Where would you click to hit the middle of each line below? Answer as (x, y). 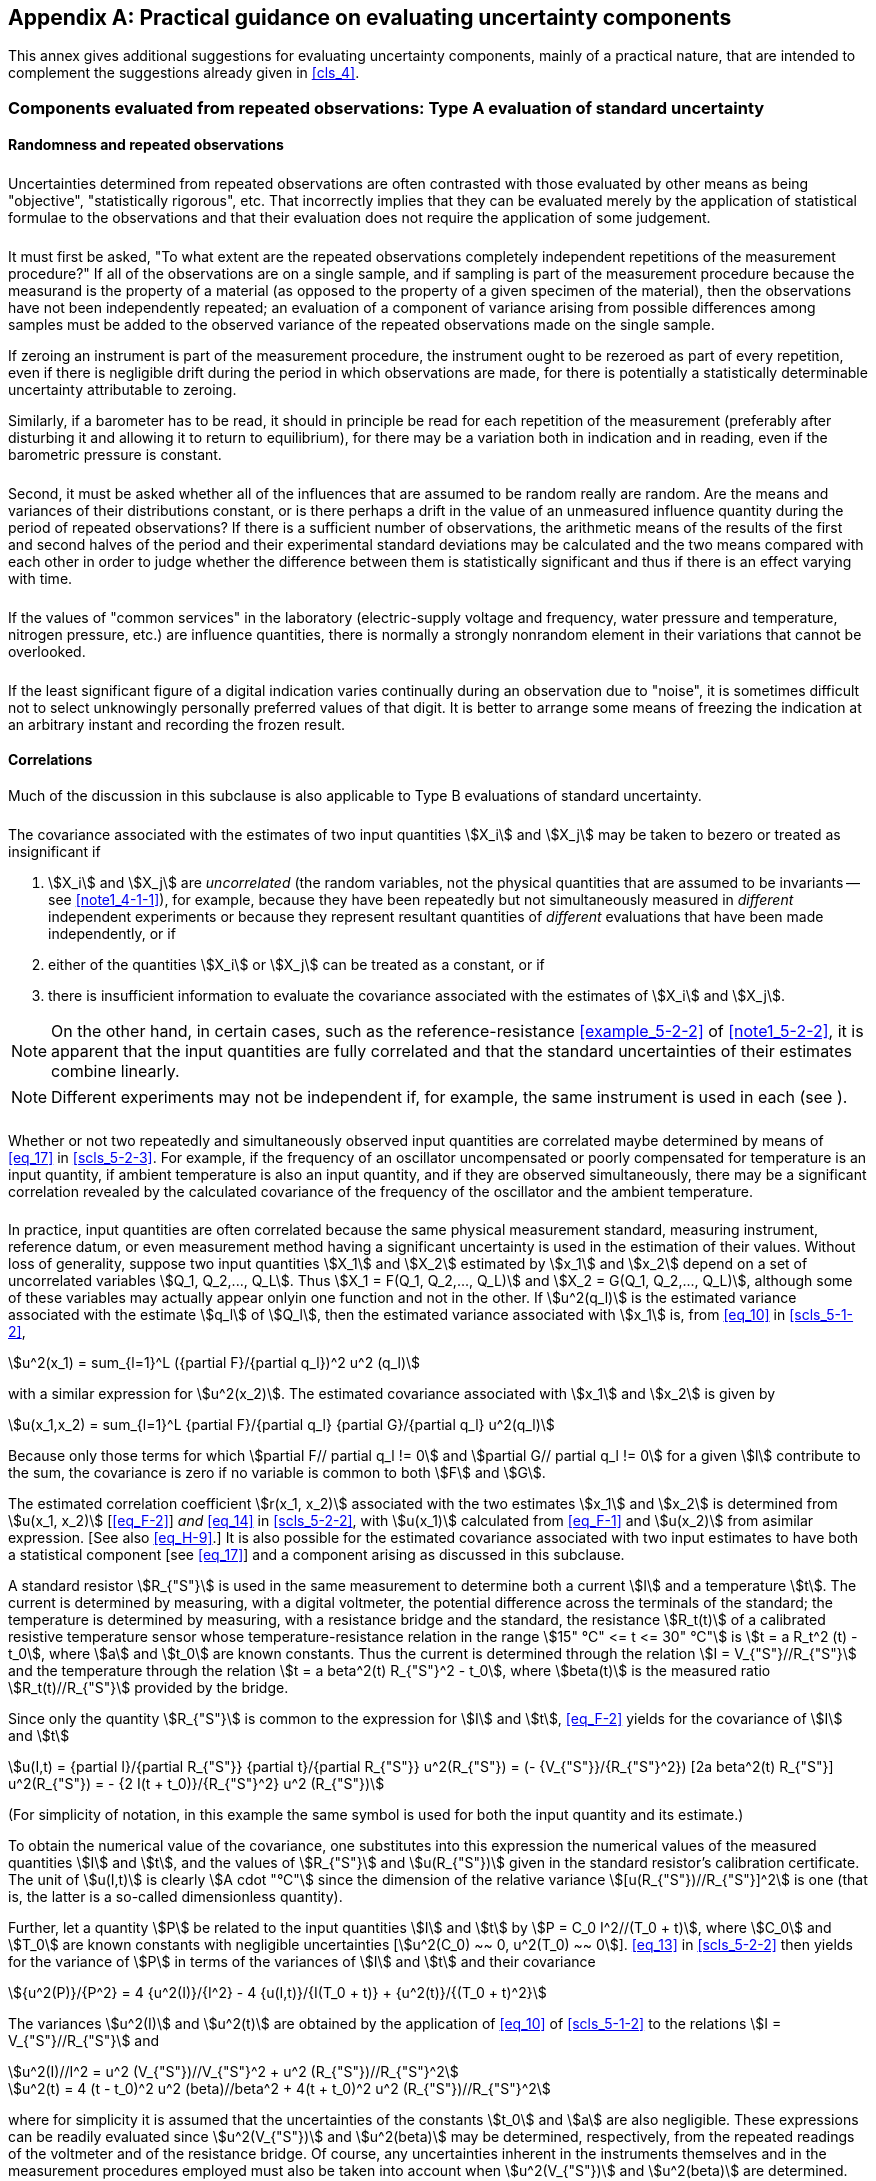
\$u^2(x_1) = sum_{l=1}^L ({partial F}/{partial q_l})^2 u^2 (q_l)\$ (214, 1363)
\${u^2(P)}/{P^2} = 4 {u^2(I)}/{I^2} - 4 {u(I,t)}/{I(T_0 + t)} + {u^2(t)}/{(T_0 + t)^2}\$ (277, 1993)
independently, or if (112, 933)
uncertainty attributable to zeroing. (122, 390)
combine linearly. (115, 1070)
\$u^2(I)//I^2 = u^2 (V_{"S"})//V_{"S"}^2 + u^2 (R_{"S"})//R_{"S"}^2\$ (233, 2072)
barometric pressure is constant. (115, 455)
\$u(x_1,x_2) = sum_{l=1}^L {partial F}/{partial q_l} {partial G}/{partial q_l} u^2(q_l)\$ (281, 1425)
